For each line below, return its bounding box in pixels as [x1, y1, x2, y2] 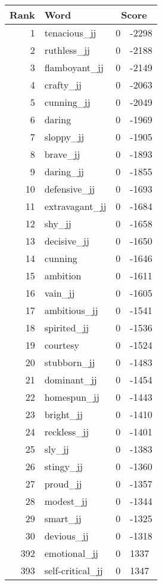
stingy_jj [44, 459, 83, 473]
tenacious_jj [44, 26, 96, 39]
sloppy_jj [44, 130, 85, 144]
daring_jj [44, 164, 85, 178]
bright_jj [44, 407, 83, 421]
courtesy [44, 338, 80, 352]
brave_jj [44, 147, 80, 161]
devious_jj [44, 529, 89, 543]
